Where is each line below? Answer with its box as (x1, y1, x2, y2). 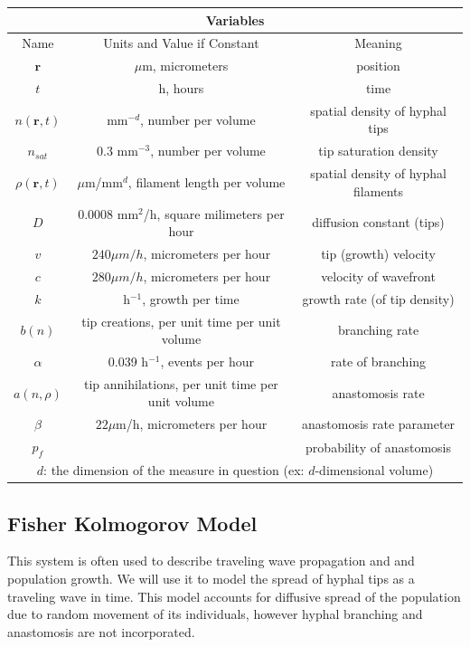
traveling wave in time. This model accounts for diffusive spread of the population (7, 586, 461, 605)
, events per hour (160, 352, 255, 370)
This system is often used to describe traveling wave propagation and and (7, 551, 415, 570)
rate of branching (330, 352, 427, 370)
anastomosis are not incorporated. (7, 622, 195, 641)
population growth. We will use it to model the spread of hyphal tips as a (7, 569, 415, 588)
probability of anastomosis (305, 437, 451, 456)
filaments (353, 181, 403, 200)
